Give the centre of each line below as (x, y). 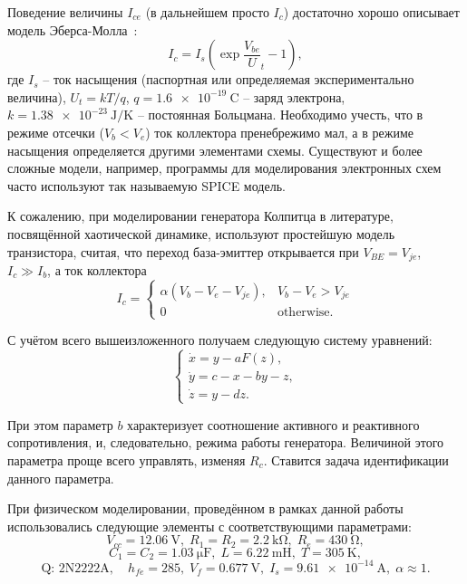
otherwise (303, 312)
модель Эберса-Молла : (73, 29)
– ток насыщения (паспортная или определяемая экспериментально (229, 79)
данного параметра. (61, 478)
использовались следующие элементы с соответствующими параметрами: (210, 526)
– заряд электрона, (294, 96)
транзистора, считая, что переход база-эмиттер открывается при (183, 251)
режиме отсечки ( (56, 132)
